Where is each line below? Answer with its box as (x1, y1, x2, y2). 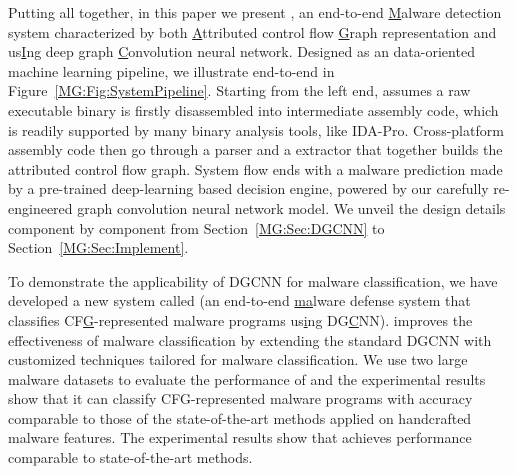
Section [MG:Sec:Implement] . (8, 237, 189, 258)
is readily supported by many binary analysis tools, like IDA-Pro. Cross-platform (8, 119, 504, 140)
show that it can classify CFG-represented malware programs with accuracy (8, 388, 473, 409)
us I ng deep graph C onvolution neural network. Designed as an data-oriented (8, 41, 475, 62)
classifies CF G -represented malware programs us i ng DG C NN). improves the (8, 309, 473, 330)
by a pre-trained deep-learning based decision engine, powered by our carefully (8, 178, 489, 199)
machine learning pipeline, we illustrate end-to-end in (8, 60, 335, 81)
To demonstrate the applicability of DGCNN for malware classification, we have (8, 270, 498, 291)
